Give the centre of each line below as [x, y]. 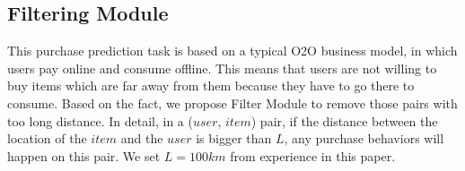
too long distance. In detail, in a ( [100, 120]
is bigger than [234, 138]
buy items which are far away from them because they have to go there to [211, 85]
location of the [47, 138]
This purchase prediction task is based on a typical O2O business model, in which [232, 51]
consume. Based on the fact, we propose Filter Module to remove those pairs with [232, 103]
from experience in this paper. [313, 155]
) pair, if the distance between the [344, 120]
